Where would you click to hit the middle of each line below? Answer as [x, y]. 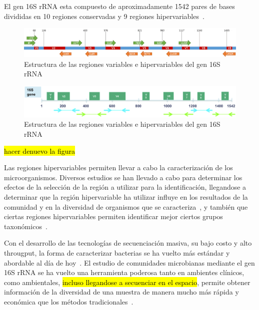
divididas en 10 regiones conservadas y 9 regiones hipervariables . [104, 16]
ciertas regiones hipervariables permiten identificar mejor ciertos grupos [113, 216]
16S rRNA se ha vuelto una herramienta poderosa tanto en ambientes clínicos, [124, 272]
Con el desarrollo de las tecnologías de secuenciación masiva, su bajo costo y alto [128, 243]
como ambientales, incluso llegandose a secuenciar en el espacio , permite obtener [127, 282]
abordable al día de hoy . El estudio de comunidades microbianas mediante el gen [129, 262]
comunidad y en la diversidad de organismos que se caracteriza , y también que [126, 206]
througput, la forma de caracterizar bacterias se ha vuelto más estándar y [117, 252]
